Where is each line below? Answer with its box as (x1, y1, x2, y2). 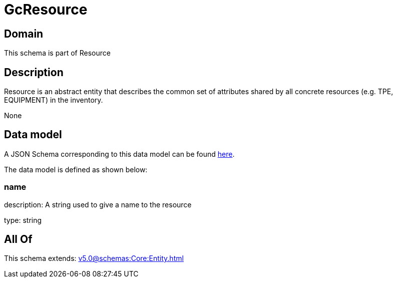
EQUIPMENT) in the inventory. (4, 96, 103, 105)
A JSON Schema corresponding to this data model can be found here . (4, 149, 235, 158)
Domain (4, 27, 44, 40)
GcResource (4, 1, 88, 18)
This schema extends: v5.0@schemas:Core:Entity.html (4, 254, 184, 263)
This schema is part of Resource (4, 49, 111, 58)
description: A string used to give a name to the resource (4, 200, 192, 209)
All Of (4, 233, 33, 246)
